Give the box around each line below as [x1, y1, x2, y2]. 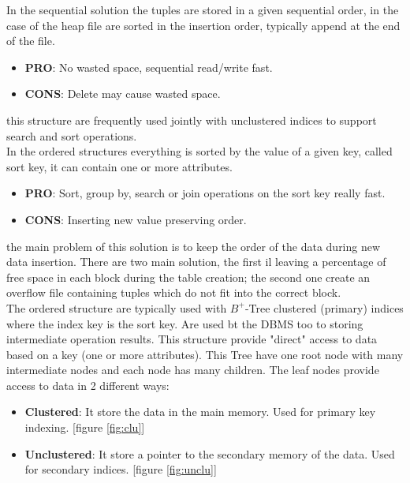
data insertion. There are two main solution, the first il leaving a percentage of [6, 253, 386, 270]
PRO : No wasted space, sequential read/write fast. [24, 58, 273, 75]
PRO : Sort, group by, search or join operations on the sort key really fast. [24, 185, 386, 201]
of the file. [6, 32, 55, 49]
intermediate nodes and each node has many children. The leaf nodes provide [6, 361, 379, 378]
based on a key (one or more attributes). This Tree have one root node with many [6, 346, 404, 362]
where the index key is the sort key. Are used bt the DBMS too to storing [6, 315, 363, 331]
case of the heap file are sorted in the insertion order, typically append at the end [6, 17, 401, 33]
